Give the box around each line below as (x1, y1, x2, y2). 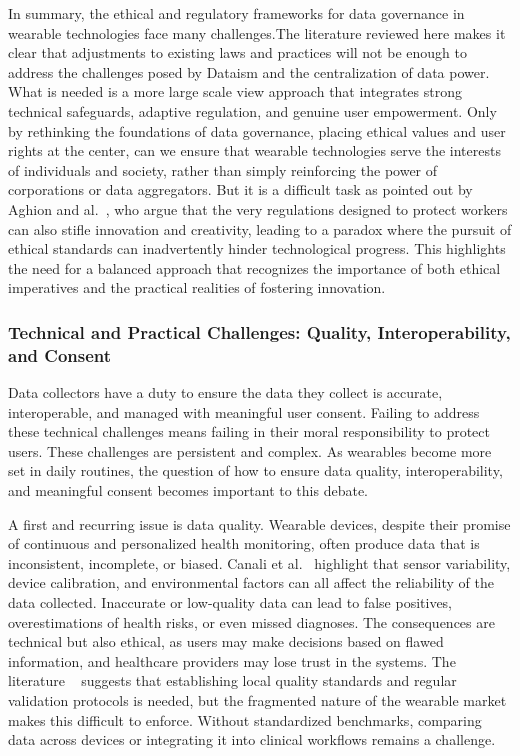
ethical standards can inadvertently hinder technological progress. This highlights (8, 238, 506, 259)
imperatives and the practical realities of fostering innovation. (8, 277, 386, 298)
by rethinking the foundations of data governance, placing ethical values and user (8, 120, 506, 141)
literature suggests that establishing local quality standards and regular (8, 670, 457, 691)
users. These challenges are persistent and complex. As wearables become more (8, 440, 492, 461)
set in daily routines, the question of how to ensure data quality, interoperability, (8, 460, 503, 481)
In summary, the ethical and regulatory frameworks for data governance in (8, 3, 465, 23)
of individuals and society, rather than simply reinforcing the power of (8, 159, 438, 180)
